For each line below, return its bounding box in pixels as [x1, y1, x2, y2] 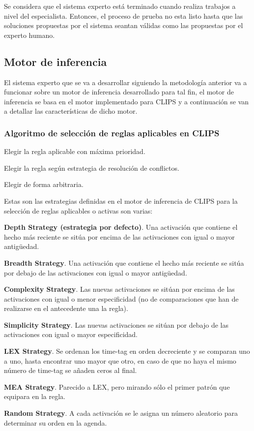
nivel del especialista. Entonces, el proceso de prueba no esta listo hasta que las [4, 10, 243, 21]
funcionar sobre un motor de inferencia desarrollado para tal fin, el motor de [4, 87, 234, 97]
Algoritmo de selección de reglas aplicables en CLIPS [4, 126, 220, 139]
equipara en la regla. [4, 391, 65, 401]
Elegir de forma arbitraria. [4, 179, 84, 189]
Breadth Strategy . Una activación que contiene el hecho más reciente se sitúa [4, 257, 244, 268]
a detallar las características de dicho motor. [4, 106, 138, 116]
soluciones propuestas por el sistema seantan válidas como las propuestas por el [4, 20, 243, 31]
